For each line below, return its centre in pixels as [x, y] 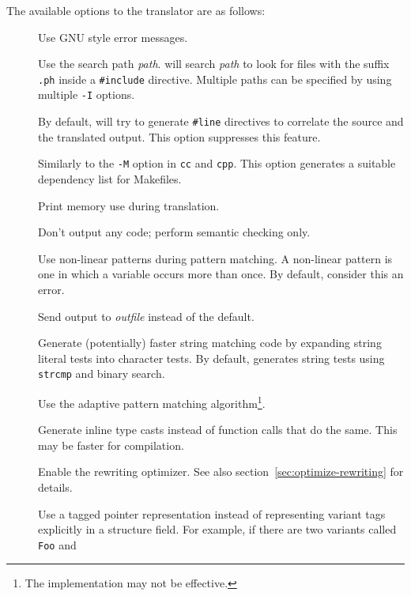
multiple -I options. [87, 94]
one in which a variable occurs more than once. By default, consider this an [221, 274]
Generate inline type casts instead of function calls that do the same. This [218, 430]
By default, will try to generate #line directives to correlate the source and [221, 121]
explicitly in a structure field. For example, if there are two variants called [217, 529]
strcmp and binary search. [102, 373]
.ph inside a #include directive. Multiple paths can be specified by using [215, 79]
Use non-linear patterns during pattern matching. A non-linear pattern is [215, 258]
